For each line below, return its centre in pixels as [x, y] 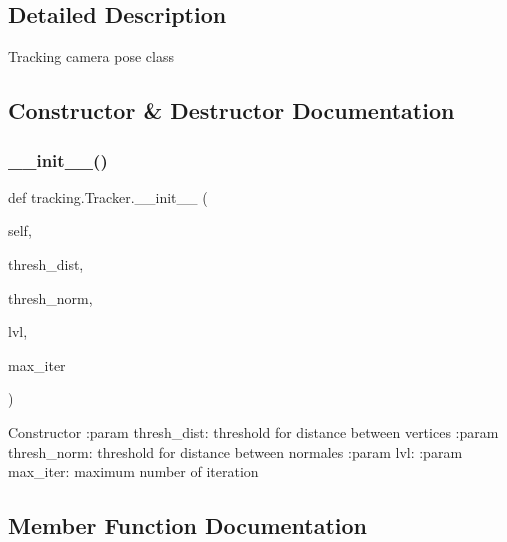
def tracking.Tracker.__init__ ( [108, 196]
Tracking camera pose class [91, 56]
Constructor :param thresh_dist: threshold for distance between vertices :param [253, 431]
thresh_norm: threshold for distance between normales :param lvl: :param [235, 451]
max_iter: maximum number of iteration [133, 471]
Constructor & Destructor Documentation [231, 110]
